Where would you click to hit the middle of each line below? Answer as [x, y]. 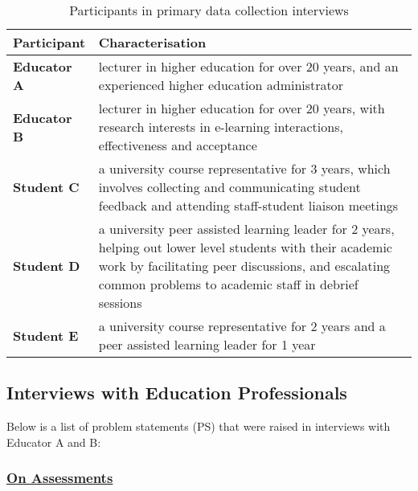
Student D [47, 266]
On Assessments [60, 478]
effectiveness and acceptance [178, 145]
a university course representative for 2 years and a [242, 326]
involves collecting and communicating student [229, 187]
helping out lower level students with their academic [245, 247]
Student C [46, 187]
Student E [46, 335]
